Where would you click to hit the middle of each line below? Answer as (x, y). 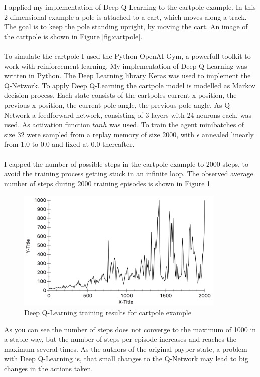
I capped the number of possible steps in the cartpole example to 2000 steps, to (126, 164)
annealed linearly (228, 134)
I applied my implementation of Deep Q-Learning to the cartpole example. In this (130, 7)
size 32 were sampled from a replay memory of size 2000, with (99, 134)
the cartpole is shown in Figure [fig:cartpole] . (73, 36)
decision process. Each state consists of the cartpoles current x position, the (120, 95)
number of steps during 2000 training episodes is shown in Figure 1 (107, 183)
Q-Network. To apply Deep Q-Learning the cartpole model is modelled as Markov (130, 85)
